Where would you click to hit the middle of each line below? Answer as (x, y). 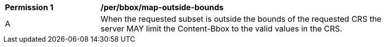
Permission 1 (29, 7)
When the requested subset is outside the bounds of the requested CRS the (241, 19)
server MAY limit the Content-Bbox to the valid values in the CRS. (222, 29)
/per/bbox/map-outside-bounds (162, 7)
